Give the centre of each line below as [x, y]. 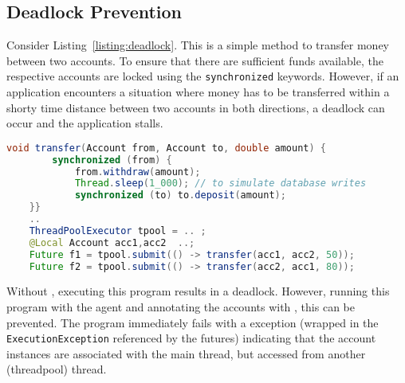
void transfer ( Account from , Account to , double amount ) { [167, 148]
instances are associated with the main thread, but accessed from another [186, 353]
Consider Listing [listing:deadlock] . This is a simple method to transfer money [198, 45]
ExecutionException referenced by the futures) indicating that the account [191, 338]
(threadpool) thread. [57, 369]
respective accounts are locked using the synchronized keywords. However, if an [203, 76]
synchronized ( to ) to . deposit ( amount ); [180, 195]
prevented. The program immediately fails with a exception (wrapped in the [193, 322]
